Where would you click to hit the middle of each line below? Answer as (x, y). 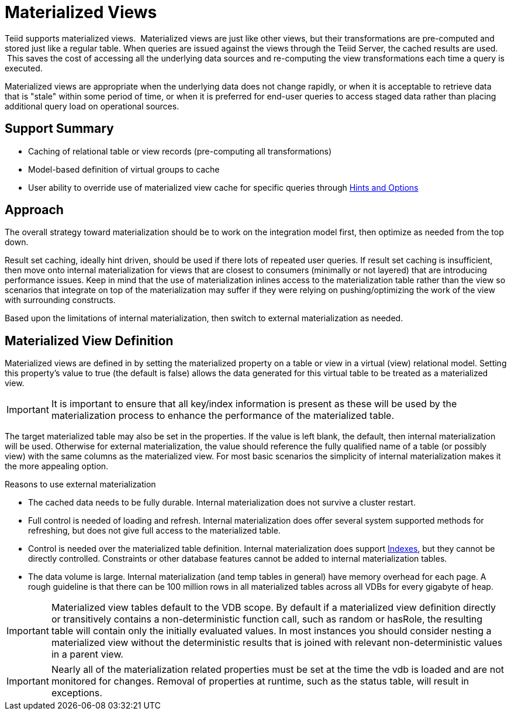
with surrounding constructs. (60, 300)
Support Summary (59, 129)
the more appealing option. (57, 466)
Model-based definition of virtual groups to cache (124, 169)
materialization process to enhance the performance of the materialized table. (222, 416)
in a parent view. (87, 654)
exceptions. (77, 693)
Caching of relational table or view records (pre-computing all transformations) (180, 151)
